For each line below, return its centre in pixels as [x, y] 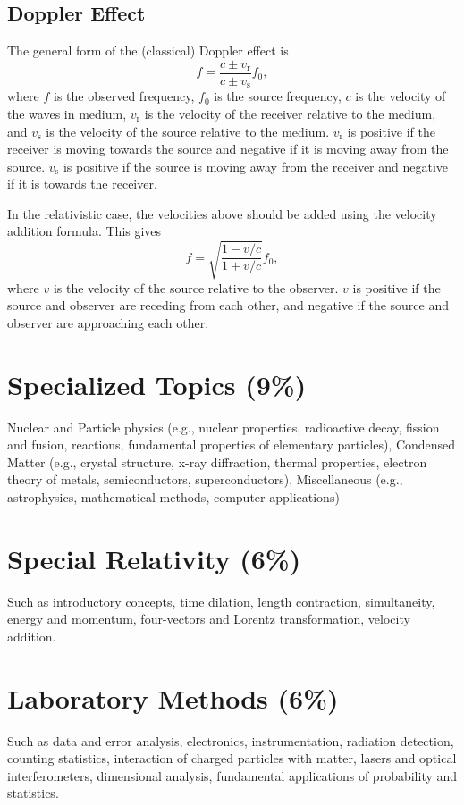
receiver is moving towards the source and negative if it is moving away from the [228, 149]
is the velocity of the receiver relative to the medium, [290, 113]
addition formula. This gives [84, 231]
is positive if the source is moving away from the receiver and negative [256, 166]
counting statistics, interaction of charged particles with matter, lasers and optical [232, 758]
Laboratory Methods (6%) [173, 697]
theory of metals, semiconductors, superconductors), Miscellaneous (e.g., [205, 479]
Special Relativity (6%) [154, 558]
